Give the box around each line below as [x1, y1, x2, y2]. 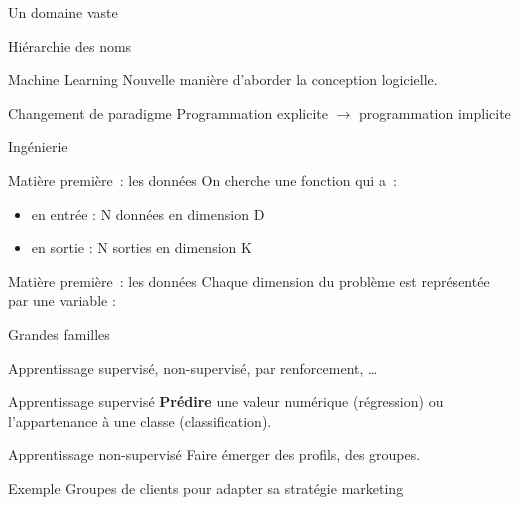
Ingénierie [8, 136, 68, 157]
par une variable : [8, 290, 116, 311]
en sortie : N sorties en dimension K [31, 237, 252, 258]
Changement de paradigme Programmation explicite [8, 102, 328, 123]
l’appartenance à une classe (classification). [8, 410, 272, 431]
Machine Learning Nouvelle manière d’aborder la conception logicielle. [8, 69, 438, 90]
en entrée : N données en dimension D [31, 203, 265, 224]
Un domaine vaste [8, 2, 118, 22]
